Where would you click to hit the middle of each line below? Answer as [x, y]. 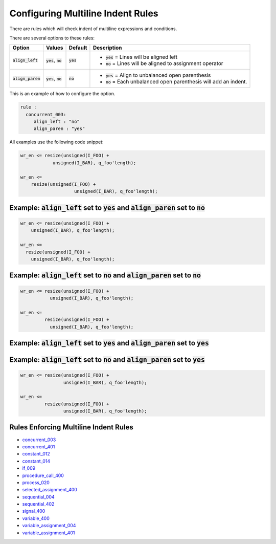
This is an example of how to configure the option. [62, 94]
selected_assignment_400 [50, 490]
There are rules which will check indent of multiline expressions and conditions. [93, 29]
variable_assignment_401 [49, 533]
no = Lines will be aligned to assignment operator [164, 63]
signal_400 [34, 511]
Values [55, 48]
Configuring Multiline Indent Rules [84, 13]
